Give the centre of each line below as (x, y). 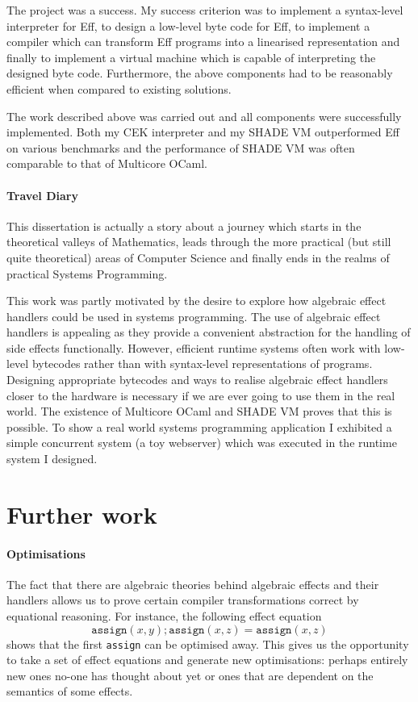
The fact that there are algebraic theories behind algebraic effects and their (193, 584)
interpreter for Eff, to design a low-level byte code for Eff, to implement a (188, 25)
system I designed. (52, 459)
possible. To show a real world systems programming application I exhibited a (199, 426)
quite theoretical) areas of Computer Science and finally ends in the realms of (198, 257)
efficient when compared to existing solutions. (119, 88)
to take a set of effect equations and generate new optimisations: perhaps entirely (207, 660)
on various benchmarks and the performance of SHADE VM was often (181, 147)
